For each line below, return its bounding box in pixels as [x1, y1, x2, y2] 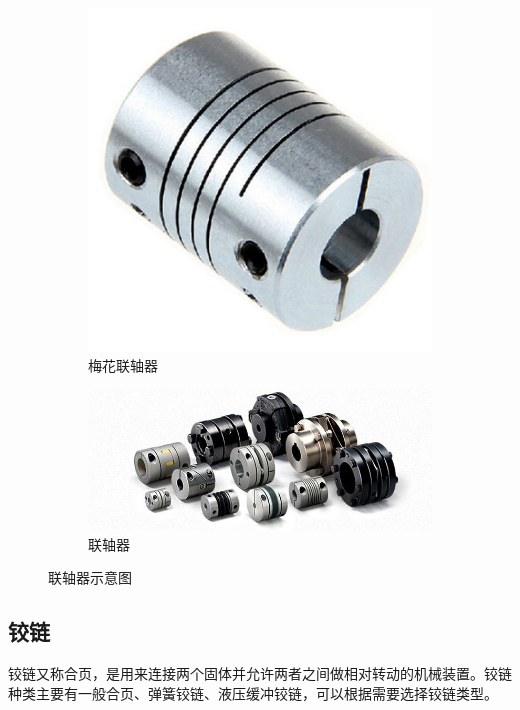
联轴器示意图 [48, 567, 132, 588]
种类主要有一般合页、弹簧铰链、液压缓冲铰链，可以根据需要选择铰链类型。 [8, 682, 498, 703]
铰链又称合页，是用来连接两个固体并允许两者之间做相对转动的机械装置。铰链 [8, 663, 512, 684]
